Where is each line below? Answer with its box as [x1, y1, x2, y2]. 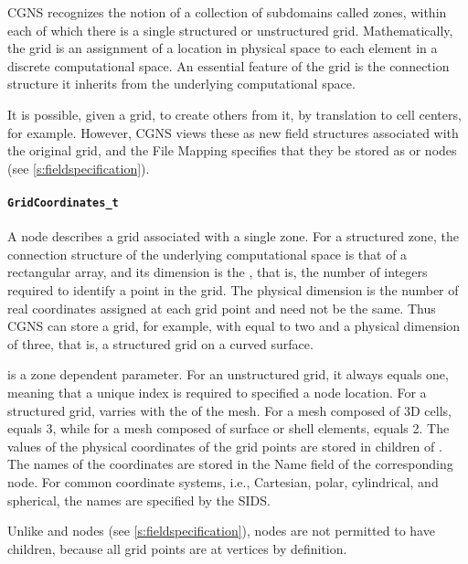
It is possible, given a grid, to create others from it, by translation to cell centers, [7, 104, 462, 123]
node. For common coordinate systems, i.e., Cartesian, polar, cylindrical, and [7, 472, 439, 491]
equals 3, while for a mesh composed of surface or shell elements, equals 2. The [7, 419, 450, 438]
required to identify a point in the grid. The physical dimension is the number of [7, 280, 459, 299]
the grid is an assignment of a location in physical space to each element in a [7, 38, 438, 58]
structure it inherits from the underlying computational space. [7, 74, 356, 93]
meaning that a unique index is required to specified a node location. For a [7, 382, 427, 401]
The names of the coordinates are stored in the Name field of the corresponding [7, 454, 453, 474]
